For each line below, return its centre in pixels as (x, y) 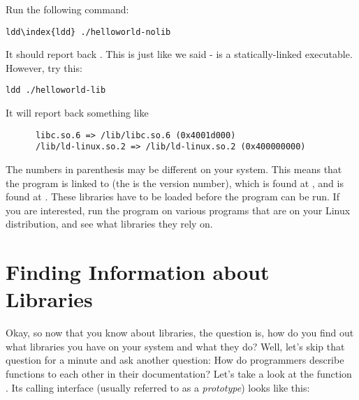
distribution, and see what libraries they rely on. (109, 224)
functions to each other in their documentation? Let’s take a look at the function (179, 374)
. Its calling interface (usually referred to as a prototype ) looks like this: (158, 387)
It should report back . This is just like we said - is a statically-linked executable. (179, 54)
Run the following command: (67, 9)
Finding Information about (138, 272)
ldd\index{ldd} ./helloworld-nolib (88, 32)
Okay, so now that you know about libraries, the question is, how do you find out (180, 333)
